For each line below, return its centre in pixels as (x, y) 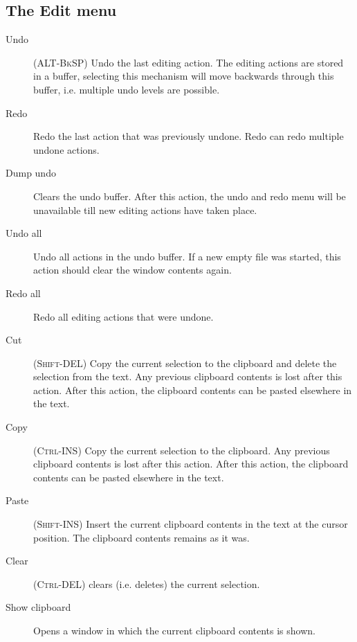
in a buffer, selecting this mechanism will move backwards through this (184, 76)
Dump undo (31, 173)
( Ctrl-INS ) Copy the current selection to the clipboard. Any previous (182, 450)
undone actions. (66, 149)
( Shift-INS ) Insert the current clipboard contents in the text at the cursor (191, 524)
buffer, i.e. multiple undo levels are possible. (127, 89)
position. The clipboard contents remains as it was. (141, 537)
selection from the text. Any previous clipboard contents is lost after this (188, 376)
